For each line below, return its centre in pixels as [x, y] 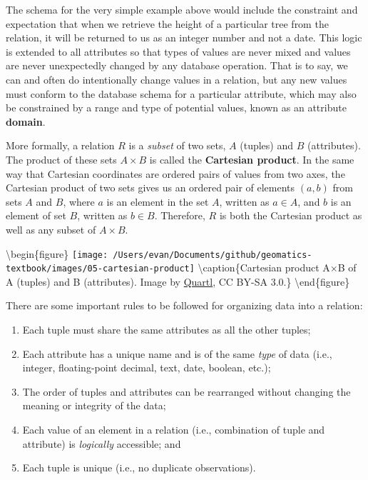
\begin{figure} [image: [57, 253]
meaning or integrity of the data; [94, 405]
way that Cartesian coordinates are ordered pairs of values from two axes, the [175, 173]
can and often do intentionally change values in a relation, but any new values [177, 79]
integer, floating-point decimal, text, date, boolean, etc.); [147, 367]
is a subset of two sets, [177, 145]
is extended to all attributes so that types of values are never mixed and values [178, 51]
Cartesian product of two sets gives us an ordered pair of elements [150, 187]
